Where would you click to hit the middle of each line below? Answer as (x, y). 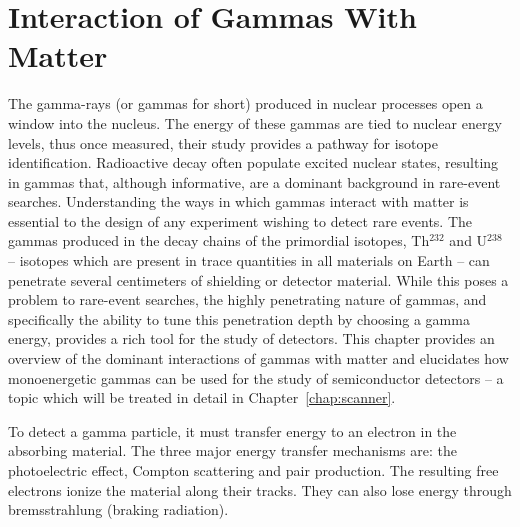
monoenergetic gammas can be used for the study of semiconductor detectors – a (256, 377)
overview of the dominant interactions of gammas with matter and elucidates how (258, 358)
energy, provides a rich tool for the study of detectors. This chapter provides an (251, 338)
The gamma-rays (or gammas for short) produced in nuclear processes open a (245, 103)
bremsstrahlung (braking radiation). (118, 509)
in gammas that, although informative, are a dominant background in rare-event (254, 181)
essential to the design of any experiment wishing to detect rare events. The (240, 220)
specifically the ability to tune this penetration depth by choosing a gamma (239, 318)
